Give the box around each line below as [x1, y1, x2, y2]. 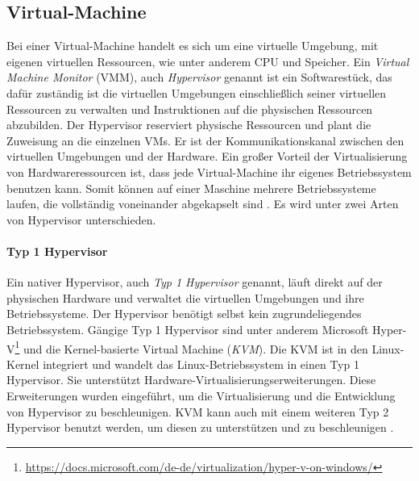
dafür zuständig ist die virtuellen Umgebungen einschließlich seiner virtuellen [6, 84, 387, 101]
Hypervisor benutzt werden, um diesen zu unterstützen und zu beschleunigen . [6, 419, 394, 436]
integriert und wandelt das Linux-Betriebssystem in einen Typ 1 [43, 355, 359, 372]
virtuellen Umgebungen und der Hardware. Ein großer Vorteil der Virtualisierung [6, 148, 408, 165]
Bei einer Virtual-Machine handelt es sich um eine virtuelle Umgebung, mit [6, 37, 379, 54]
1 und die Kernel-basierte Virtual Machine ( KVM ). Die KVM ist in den [15, 337, 368, 357]
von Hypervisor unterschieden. [6, 211, 156, 228]
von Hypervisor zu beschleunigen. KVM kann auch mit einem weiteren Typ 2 [6, 403, 389, 420]
